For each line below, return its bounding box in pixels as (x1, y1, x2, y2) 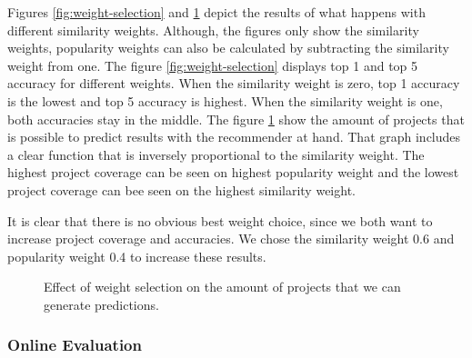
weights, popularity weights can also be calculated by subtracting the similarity (7, 38, 449, 57)
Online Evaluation (7, 333, 142, 356)
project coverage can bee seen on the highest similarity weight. (7, 180, 356, 199)
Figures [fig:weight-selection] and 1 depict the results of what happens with (7, 3, 426, 21)
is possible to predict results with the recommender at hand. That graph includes (7, 127, 461, 146)
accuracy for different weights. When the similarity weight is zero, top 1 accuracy (7, 74, 460, 93)
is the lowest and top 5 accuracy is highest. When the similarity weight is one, (7, 91, 443, 110)
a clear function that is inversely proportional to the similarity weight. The (7, 144, 425, 164)
